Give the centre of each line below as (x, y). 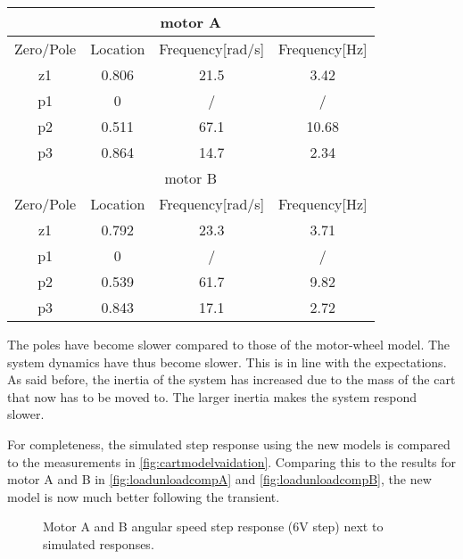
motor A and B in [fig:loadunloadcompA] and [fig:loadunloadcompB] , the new (219, 479)
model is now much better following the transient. (144, 496)
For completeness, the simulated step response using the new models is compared (229, 444)
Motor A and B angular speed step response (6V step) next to (213, 526)
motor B (190, 178)
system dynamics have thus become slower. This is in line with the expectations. (227, 362)
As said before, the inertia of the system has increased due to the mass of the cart (231, 379)
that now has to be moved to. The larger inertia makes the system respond (212, 396)
